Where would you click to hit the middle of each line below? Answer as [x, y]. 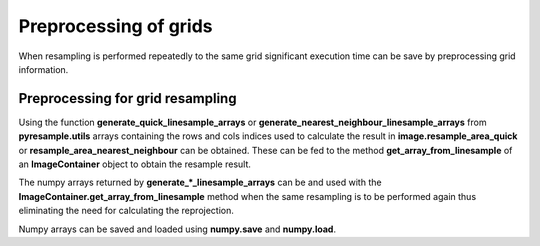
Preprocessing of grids [116, 26]
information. [43, 69]
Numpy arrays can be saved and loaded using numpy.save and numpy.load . [177, 229]
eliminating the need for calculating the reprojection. [126, 211]
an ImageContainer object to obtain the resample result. [135, 164]
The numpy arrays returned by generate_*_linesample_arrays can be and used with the [200, 182]
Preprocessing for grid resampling [127, 98]
